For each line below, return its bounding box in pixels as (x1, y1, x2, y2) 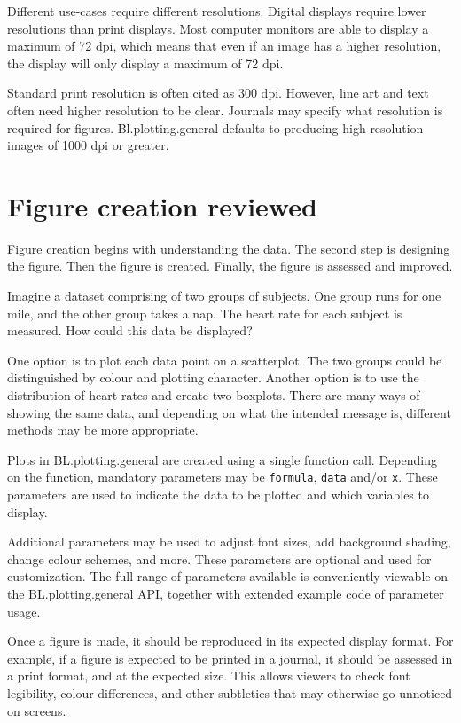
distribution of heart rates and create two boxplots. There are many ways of (7, 386, 420, 405)
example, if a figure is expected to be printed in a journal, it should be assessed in (7, 648, 453, 667)
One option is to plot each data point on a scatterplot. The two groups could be (7, 350, 442, 369)
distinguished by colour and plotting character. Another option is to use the (7, 368, 419, 387)
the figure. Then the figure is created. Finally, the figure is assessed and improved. (7, 256, 453, 275)
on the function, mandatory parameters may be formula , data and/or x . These (7, 468, 438, 486)
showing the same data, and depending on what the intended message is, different (7, 403, 451, 421)
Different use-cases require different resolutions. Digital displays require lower (7, 2, 426, 20)
